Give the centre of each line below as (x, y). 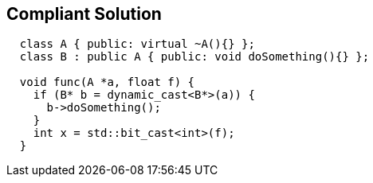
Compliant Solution (84, 14)
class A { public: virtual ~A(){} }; (137, 44)
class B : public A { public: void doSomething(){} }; (194, 57)
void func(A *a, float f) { (107, 82)
